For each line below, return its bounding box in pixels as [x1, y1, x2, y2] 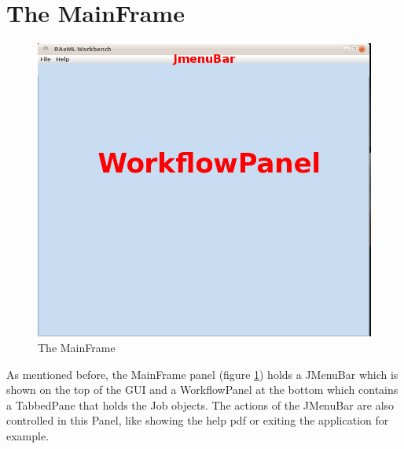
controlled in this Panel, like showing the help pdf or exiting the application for [6, 412, 389, 429]
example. [6, 428, 50, 444]
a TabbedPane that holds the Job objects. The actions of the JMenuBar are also [6, 396, 395, 413]
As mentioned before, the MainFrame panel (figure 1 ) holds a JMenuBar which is [6, 366, 398, 382]
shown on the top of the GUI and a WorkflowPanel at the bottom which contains [6, 381, 398, 398]
